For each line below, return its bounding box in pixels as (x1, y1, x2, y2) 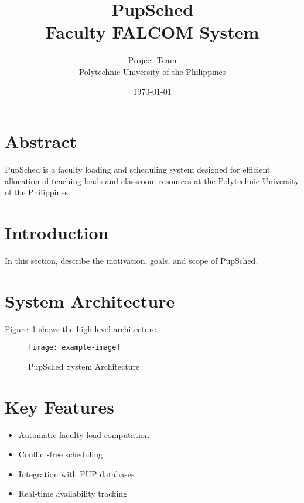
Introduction (5, 221, 109, 244)
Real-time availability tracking (18, 487, 128, 499)
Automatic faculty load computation (18, 428, 149, 440)
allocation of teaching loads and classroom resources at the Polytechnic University (5, 174, 299, 187)
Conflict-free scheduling (18, 448, 103, 460)
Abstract (5, 129, 77, 153)
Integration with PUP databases (18, 467, 135, 480)
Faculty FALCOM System (45, 20, 259, 44)
